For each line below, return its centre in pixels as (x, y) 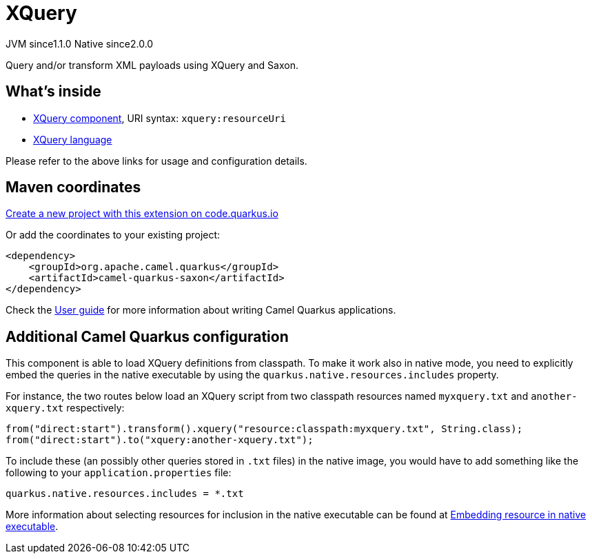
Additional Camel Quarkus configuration (147, 336)
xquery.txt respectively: (65, 408)
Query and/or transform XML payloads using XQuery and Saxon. (152, 65)
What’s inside (53, 92)
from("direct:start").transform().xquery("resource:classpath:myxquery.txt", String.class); (264, 429)
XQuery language (73, 139)
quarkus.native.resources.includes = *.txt (125, 494)
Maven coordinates (73, 187)
